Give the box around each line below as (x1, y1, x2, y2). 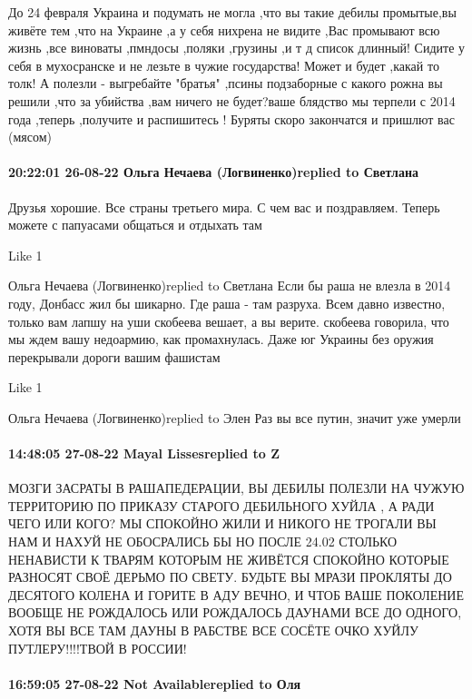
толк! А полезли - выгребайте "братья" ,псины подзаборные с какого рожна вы (8, 74, 443, 93)
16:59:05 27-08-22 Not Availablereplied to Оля (8, 674, 301, 693)
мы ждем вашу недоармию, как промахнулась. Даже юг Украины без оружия (8, 330, 434, 349)
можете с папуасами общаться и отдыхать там (8, 215, 262, 234)
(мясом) (8, 127, 52, 146)
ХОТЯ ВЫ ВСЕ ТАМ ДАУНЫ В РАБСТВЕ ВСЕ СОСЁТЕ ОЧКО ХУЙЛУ (8, 621, 418, 640)
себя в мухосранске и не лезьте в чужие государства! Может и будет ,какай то (8, 55, 439, 74)
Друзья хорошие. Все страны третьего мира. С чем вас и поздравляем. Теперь (8, 197, 440, 216)
